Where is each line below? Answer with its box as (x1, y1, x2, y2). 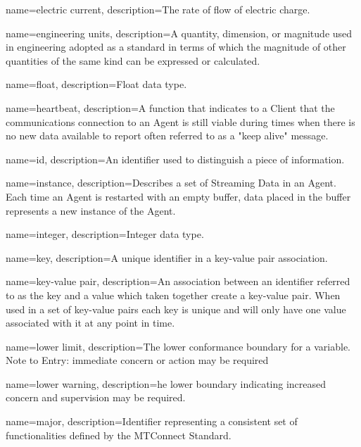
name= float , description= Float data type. (6, 77, 187, 92)
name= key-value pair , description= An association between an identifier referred (6, 274, 350, 289)
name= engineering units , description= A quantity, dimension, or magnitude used (6, 25, 353, 40)
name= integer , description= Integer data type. (6, 227, 204, 241)
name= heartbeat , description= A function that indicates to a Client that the (6, 100, 335, 115)
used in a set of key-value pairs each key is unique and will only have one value (6, 301, 346, 316)
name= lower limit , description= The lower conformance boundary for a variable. (6, 339, 351, 353)
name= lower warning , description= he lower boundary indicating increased (6, 376, 327, 391)
